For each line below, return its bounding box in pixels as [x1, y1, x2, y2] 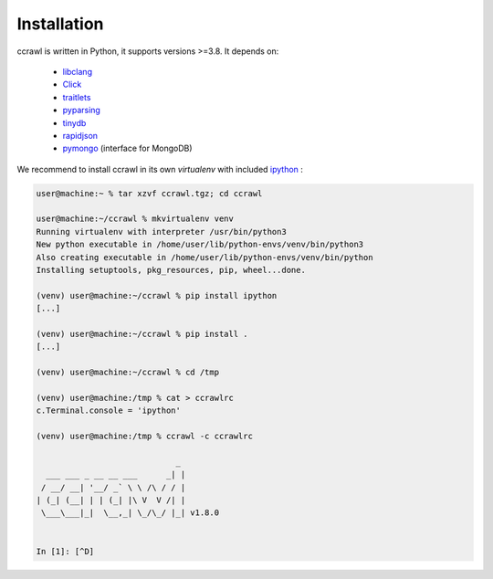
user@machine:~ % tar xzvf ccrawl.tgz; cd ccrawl [36, 188, 263, 198]
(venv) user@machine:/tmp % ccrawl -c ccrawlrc [36, 431, 253, 442]
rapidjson [62, 130, 99, 141]
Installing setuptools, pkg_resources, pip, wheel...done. [36, 265, 306, 275]
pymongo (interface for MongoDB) [62, 142, 193, 154]
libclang [62, 66, 93, 77]
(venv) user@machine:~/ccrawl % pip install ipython [36, 290, 278, 300]
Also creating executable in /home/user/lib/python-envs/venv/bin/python [36, 252, 373, 262]
